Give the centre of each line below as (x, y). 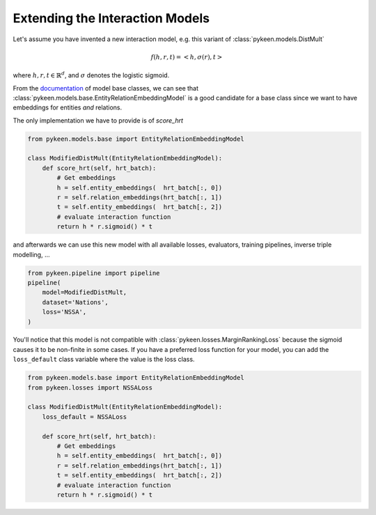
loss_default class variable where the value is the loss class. (104, 360)
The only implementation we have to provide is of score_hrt (98, 120)
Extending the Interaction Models (111, 18)
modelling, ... (31, 254)
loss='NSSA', (64, 312)
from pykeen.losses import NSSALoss (90, 387)
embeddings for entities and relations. (68, 107)
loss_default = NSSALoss (85, 417)
